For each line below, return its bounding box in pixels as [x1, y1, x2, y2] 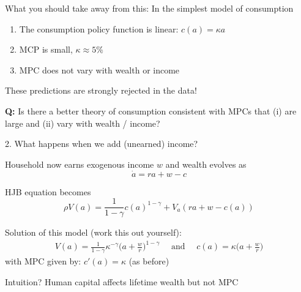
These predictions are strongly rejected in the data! [5, 84, 197, 97]
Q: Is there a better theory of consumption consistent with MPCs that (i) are [5, 104, 297, 117]
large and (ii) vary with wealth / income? [5, 116, 160, 129]
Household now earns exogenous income [5, 157, 154, 170]
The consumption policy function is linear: [19, 22, 179, 35]
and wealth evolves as [165, 157, 247, 170]
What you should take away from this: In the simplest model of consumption [5, 2, 294, 14]
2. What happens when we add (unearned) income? [5, 137, 198, 150]
